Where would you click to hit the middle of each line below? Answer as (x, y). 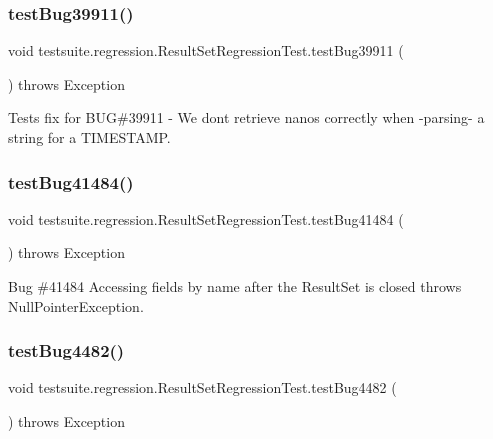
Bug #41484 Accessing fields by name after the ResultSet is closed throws (235, 286)
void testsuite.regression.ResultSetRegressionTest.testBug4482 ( (202, 387)
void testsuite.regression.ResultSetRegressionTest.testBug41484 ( (206, 218)
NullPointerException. (76, 305)
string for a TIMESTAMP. (89, 137)
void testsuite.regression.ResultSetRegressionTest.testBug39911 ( (206, 50)
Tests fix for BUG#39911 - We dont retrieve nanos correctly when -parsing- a (246, 117)
